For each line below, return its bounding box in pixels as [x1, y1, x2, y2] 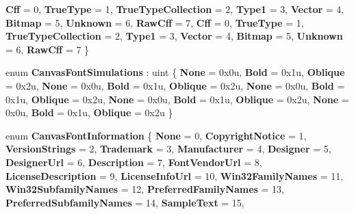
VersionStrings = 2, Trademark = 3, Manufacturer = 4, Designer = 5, [5, 142, 331, 156]
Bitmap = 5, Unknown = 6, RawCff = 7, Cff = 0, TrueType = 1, [5, 15, 304, 29]
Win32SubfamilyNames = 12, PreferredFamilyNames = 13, [5, 182, 284, 196]
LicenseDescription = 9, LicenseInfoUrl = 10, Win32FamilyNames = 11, [5, 168, 344, 183]
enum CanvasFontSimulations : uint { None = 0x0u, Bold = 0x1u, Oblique [5, 65, 345, 79]
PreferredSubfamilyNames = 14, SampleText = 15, [5, 195, 244, 209]
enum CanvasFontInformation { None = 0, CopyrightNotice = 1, [5, 128, 307, 142]
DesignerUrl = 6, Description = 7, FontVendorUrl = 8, [5, 155, 262, 169]
